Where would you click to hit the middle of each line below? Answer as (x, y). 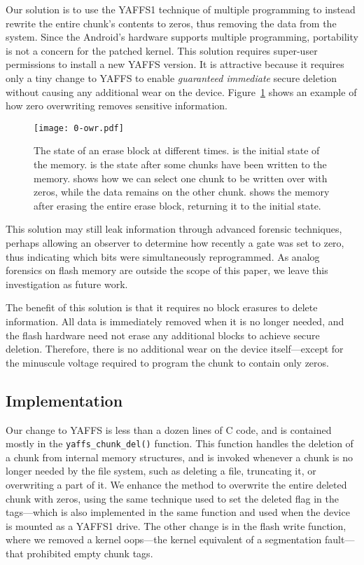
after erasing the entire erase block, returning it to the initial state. (177, 205)
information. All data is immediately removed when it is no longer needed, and (175, 321)
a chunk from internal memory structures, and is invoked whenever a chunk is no (179, 457)
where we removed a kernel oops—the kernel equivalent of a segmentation (164, 539)
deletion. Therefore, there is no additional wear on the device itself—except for (175, 349)
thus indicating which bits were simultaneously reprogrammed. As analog (163, 256)
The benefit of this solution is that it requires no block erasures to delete (162, 307)
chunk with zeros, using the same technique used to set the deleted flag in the (172, 498)
